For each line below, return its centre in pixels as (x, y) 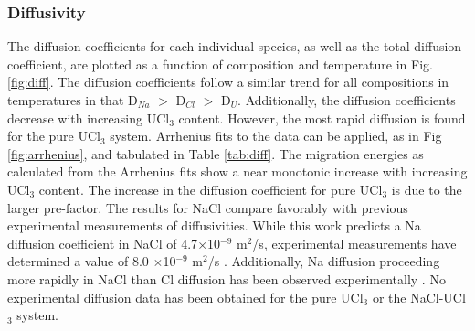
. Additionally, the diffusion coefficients (347, 100)
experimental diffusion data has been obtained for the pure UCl (185, 297)
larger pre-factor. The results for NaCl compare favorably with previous (208, 207)
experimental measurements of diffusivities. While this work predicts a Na (214, 225)
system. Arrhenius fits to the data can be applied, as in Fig (276, 136)
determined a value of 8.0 (78, 261)
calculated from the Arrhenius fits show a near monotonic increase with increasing (237, 171)
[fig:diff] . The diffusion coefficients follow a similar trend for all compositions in (228, 82)
